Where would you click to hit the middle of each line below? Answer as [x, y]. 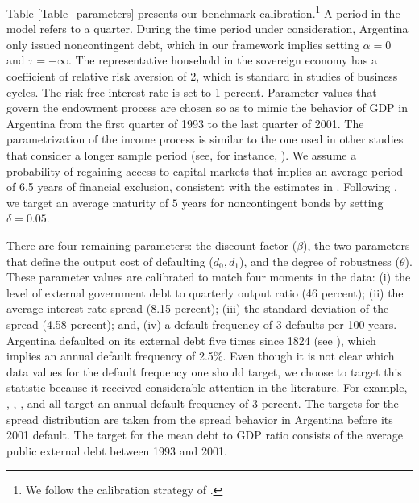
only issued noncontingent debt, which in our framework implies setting [183, 44]
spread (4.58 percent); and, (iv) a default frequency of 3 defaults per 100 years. [202, 324]
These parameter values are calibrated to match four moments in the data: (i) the [209, 277]
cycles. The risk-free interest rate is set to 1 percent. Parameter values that [192, 91]
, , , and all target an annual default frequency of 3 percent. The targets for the [203, 403]
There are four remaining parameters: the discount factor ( [152, 245]
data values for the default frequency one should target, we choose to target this [204, 371]
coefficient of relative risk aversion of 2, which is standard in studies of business [202, 76]
